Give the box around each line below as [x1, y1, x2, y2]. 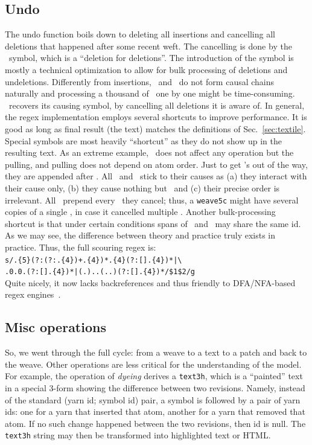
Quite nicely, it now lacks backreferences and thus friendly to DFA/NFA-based [5, 276, 296, 289]
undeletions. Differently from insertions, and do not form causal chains [5, 75, 275, 88]
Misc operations [5, 318, 106, 336]
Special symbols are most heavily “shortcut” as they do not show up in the [5, 134, 282, 147]
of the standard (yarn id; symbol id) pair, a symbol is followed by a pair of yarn [5, 393, 301, 406]
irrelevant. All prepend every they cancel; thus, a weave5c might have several [5, 193, 299, 206]
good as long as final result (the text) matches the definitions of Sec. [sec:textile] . [5, 122, 306, 135]
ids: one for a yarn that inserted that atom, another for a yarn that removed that [5, 405, 305, 418]
